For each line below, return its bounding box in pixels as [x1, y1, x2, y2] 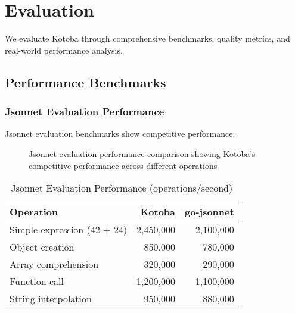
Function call [10, 274, 64, 289]
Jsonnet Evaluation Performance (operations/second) [11, 181, 233, 195]
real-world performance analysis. [5, 43, 123, 56]
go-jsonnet [185, 205, 234, 219]
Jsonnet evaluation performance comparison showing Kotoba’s [29, 147, 256, 159]
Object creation [10, 240, 74, 254]
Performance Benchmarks [5, 73, 166, 91]
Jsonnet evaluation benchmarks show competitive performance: [5, 127, 235, 140]
